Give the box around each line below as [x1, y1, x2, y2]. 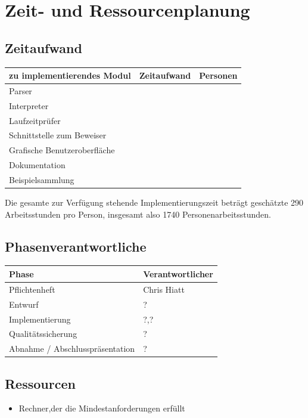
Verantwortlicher [143, 267, 213, 280]
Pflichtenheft [9, 283, 55, 295]
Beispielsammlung [9, 173, 74, 185]
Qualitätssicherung [9, 327, 77, 340]
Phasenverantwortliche [5, 237, 147, 255]
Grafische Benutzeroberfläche [9, 144, 115, 156]
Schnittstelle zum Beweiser [9, 129, 107, 141]
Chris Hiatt [143, 283, 185, 295]
